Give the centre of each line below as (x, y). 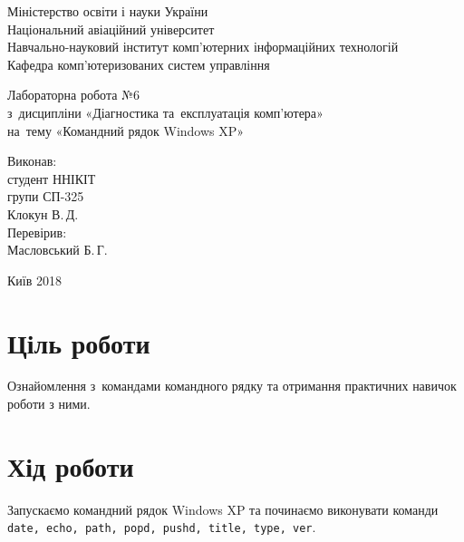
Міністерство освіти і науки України (108, 11)
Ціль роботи (79, 342)
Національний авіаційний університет (111, 29)
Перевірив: (37, 232)
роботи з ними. (49, 404)
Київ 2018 (34, 280)
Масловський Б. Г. (58, 250)
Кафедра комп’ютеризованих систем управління (139, 64)
